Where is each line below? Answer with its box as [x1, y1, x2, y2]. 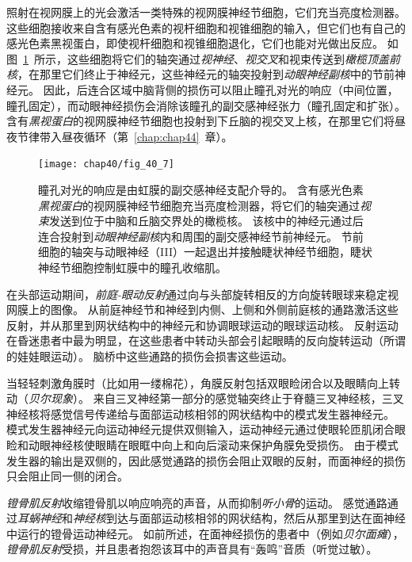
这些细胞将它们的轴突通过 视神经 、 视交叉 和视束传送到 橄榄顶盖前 [67, 50, 400, 67]
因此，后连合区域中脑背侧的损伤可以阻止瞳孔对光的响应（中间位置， [43, 81, 399, 97]
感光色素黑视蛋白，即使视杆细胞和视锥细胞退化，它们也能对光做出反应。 [6, 35, 383, 52]
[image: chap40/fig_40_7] [38, 159, 174, 170]
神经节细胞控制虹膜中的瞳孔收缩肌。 [38, 258, 227, 275]
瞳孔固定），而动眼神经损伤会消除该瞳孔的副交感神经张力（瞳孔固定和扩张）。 [6, 97, 406, 113]
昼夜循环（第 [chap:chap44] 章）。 [61, 128, 233, 144]
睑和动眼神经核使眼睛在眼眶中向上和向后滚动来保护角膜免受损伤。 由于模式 [6, 436, 399, 453]
